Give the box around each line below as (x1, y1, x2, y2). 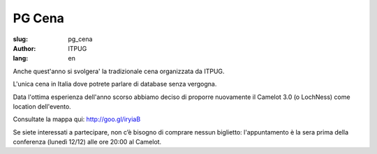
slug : (13, 35, 28, 43)
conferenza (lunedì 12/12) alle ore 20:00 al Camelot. (13, 138, 162, 146)
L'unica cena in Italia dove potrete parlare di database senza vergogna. (13, 80, 217, 88)
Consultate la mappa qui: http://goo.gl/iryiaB (13, 115, 141, 123)
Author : (13, 44, 36, 52)
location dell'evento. (13, 102, 71, 111)
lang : (13, 54, 29, 63)
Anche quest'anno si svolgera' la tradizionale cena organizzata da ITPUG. (13, 67, 225, 75)
